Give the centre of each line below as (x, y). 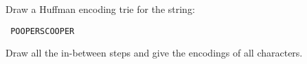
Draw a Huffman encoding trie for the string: (100, 9)
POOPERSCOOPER (43, 31)
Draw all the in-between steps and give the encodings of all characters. (154, 53)
